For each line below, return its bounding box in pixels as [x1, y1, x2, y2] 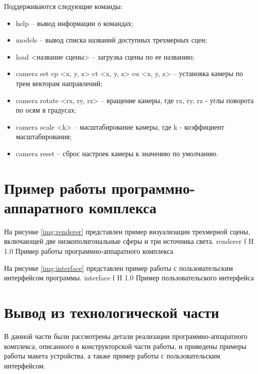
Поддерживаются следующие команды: [4, 1, 123, 11]
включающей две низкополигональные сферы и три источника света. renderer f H [4, 236, 254, 246]
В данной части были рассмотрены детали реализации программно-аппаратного [4, 330, 247, 341]
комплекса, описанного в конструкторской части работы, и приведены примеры [4, 340, 246, 351]
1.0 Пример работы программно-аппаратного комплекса [4, 246, 173, 256]
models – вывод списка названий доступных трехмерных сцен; [16, 35, 207, 45]
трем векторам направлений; [16, 78, 103, 88]
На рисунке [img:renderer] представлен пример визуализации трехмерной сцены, [4, 226, 250, 236]
